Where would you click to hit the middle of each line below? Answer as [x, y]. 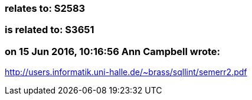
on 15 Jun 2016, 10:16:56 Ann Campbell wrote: [113, 51]
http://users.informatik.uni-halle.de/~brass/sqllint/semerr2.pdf [126, 72]
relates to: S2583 [45, 8]
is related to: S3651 [50, 30]
